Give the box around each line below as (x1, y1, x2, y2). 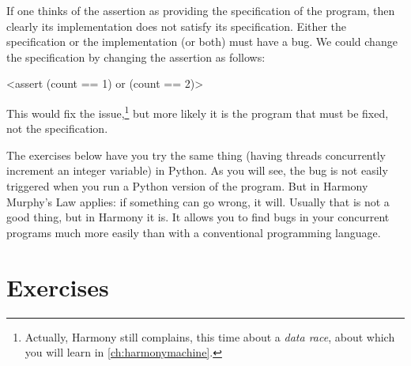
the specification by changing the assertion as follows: (6, 48, 266, 65)
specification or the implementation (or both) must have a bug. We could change (6, 33, 398, 50)
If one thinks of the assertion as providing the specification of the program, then (6, 2, 395, 18)
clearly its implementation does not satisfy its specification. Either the (6, 17, 347, 34)
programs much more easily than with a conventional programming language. (6, 224, 381, 240)
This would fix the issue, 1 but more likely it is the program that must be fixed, (6, 102, 389, 121)
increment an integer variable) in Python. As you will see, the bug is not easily (6, 162, 388, 179)
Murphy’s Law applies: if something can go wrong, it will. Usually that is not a (6, 193, 390, 209)
